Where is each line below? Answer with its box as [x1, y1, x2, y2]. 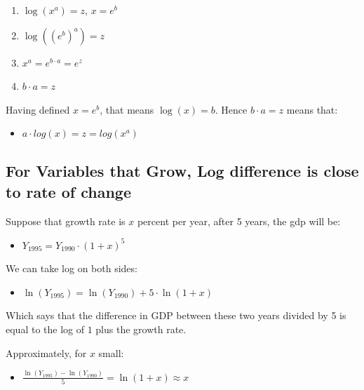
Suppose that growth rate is [6, 213, 126, 228]
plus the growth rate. [95, 322, 187, 337]
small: [98, 345, 124, 360]
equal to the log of [6, 322, 84, 337]
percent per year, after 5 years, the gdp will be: [137, 213, 341, 228]
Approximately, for [6, 345, 87, 360]
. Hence [215, 102, 248, 116]
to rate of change [6, 180, 131, 202]
